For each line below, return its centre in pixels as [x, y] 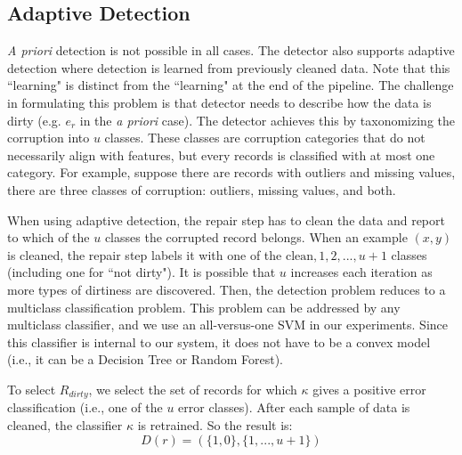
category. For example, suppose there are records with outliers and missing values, [231, 172]
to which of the [49, 237]
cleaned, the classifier [65, 424]
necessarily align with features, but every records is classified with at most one [221, 154]
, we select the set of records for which [193, 389]
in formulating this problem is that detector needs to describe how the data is [219, 102]
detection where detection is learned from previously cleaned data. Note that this [229, 67]
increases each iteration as [361, 272]
